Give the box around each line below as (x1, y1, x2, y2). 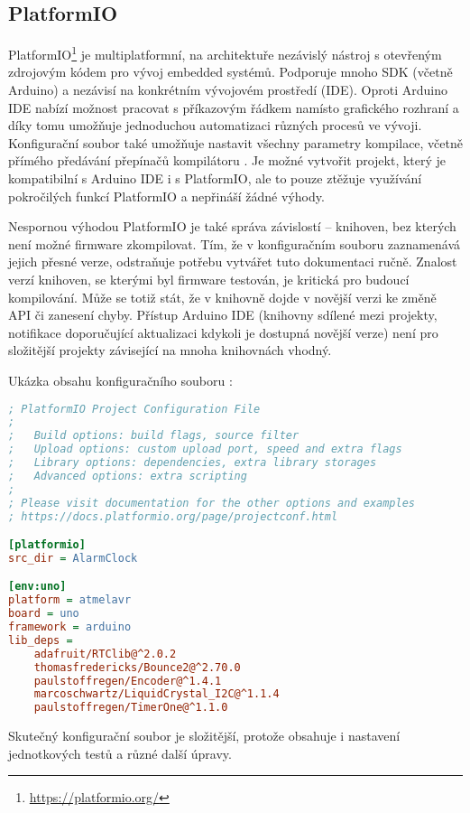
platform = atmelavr (8, 593, 132, 607)
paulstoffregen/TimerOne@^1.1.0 (33, 701, 228, 715)
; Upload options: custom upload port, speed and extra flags (8, 443, 402, 456)
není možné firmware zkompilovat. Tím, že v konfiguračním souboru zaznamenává (8, 234, 461, 253)
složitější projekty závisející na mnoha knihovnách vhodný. (8, 341, 332, 360)
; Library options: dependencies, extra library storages (8, 456, 377, 470)
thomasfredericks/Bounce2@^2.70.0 (33, 660, 241, 674)
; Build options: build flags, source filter (8, 429, 300, 443)
